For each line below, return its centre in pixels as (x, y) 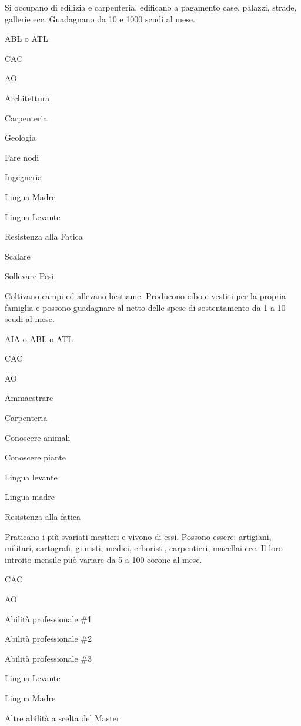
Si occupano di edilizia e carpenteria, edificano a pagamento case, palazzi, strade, (151, 7)
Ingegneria (24, 177)
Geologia (20, 137)
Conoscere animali (38, 437)
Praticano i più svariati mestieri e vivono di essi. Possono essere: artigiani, (138, 536)
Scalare (18, 256)
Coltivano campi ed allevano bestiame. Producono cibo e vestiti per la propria (146, 295)
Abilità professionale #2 (48, 639)
